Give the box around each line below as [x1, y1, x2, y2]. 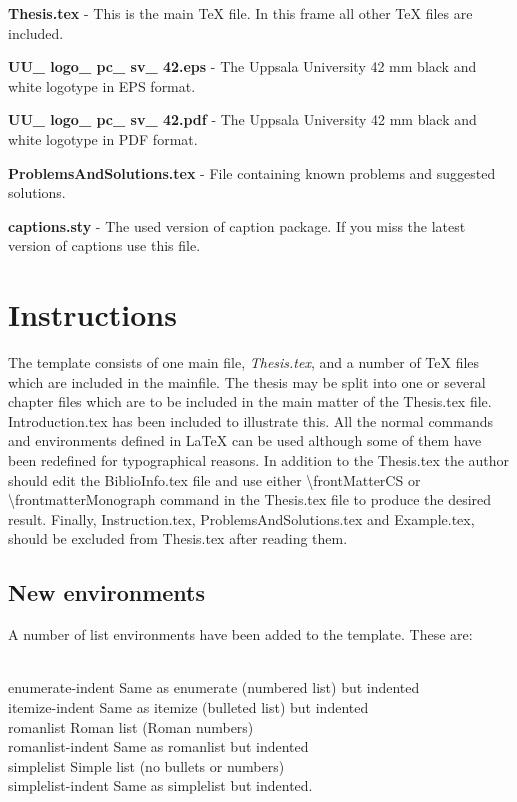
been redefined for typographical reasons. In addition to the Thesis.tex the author [8, 450, 510, 471]
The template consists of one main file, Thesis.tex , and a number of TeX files [8, 352, 480, 373]
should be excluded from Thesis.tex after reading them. [8, 528, 348, 549]
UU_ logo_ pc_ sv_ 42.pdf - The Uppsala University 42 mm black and [8, 109, 477, 130]
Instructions [8, 294, 177, 335]
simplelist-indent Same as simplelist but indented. [8, 775, 313, 796]
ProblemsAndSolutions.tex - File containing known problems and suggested [8, 162, 496, 183]
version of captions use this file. [8, 235, 201, 256]
